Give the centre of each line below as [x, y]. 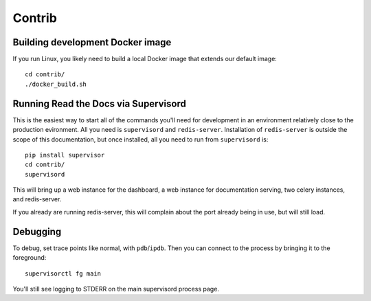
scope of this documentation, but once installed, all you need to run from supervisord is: [140, 139]
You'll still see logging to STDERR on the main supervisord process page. [116, 289]
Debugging [37, 231]
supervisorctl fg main [63, 274]
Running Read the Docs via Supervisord [100, 103]
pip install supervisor [65, 155]
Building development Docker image [92, 42]
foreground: [30, 258]
